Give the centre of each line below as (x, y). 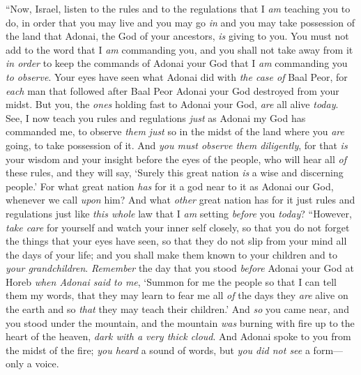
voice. (47, 363)
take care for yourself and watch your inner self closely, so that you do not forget (178, 227)
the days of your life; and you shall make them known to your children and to (171, 254)
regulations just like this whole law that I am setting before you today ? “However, (179, 213)
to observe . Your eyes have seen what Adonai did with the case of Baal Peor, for (177, 76)
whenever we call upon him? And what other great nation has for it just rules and (180, 200)
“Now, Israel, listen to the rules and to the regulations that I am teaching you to (178, 8)
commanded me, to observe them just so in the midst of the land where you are (175, 131)
